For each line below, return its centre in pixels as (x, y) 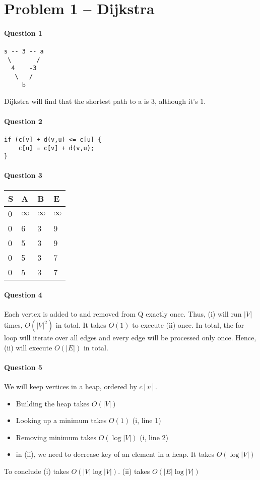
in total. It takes (81, 325)
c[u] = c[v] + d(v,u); (56, 148)
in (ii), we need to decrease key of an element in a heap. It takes (115, 454)
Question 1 (23, 33)
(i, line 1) (147, 420)
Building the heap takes (53, 403)
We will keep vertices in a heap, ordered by (71, 386)
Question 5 (23, 367)
